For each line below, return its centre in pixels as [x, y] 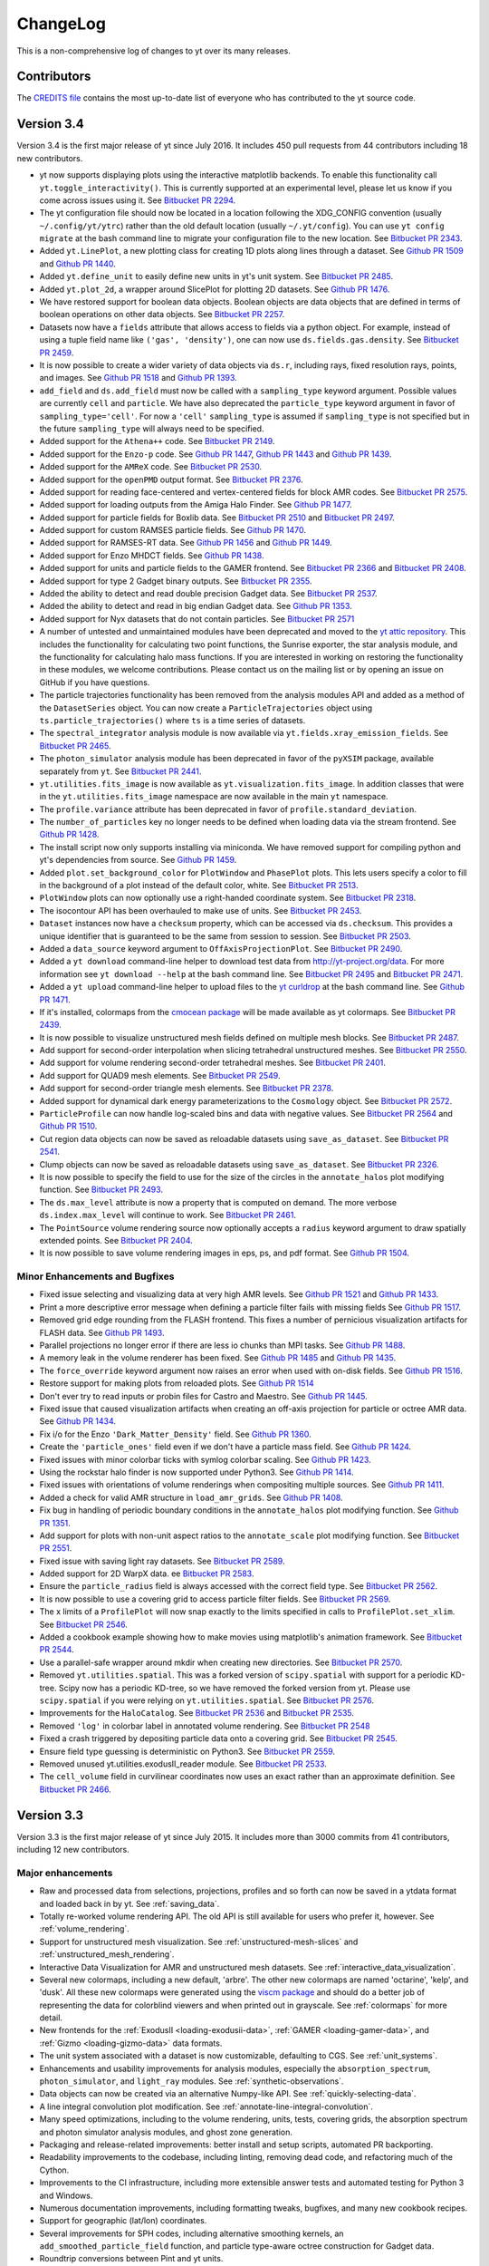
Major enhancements [65, 1873]
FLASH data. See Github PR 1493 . [102, 1332]
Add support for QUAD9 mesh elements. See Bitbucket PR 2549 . [160, 1075]
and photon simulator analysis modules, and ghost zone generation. [166, 2132]
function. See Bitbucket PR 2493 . [101, 1190]
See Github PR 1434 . [78, 1421]
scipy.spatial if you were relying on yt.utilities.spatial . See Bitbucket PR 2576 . [207, 1700]
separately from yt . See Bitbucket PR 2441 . [120, 771]
